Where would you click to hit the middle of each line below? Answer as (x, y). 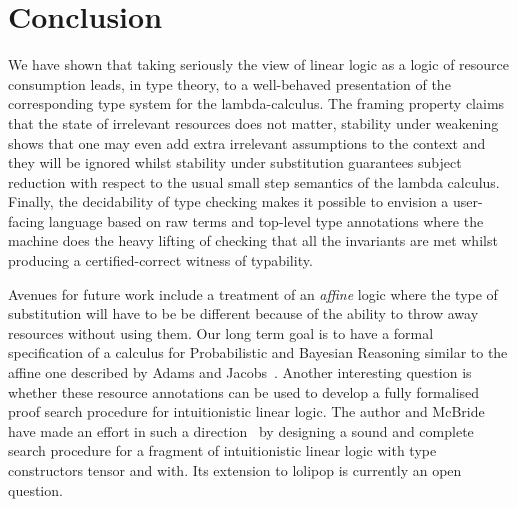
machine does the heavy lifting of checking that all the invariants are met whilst (253, 240)
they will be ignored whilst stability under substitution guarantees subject (235, 162)
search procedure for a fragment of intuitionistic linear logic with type (222, 450)
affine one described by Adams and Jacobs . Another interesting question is (240, 372)
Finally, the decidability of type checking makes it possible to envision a (228, 201)
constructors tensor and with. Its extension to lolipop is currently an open (235, 470)
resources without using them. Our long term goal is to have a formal (221, 332)
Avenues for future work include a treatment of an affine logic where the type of (253, 293)
